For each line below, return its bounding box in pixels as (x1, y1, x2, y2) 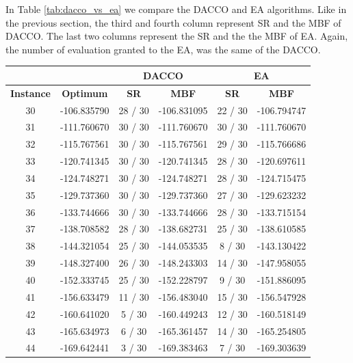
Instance (10, 85, 51, 100)
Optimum (62, 85, 108, 100)
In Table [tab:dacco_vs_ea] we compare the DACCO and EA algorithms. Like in (5, 2, 347, 16)
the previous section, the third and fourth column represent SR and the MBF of (5, 15, 341, 29)
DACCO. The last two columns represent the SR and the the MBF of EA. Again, (5, 29, 348, 43)
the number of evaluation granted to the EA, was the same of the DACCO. (5, 42, 321, 56)
